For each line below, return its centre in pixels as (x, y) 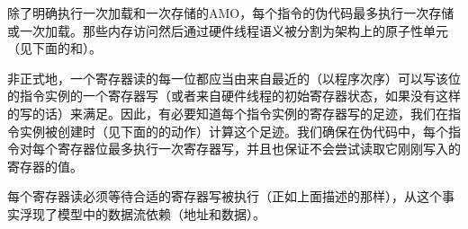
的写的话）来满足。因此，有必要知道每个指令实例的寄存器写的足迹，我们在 (228, 113)
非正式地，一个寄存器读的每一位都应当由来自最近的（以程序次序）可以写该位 (234, 78)
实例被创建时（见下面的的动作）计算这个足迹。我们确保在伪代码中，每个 (234, 131)
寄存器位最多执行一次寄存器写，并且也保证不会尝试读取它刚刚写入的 (259, 149)
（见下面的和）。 (54, 48)
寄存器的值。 (45, 166)
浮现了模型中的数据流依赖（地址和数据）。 (142, 213)
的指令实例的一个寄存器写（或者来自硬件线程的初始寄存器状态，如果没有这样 (234, 96)
